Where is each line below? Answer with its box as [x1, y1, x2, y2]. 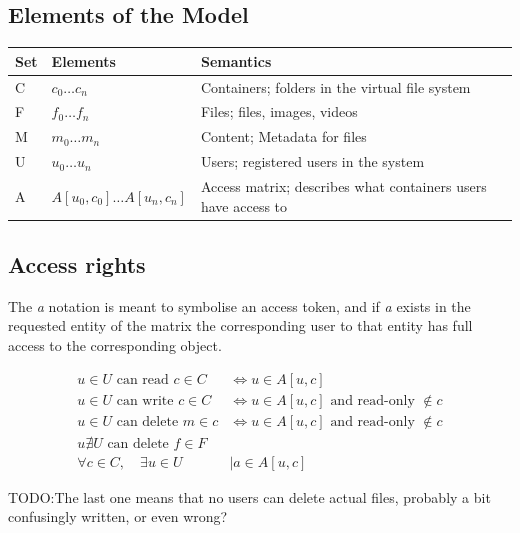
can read [116, 372, 169, 387]
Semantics [200, 50, 272, 71]
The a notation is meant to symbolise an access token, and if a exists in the [8, 295, 471, 316]
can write [116, 393, 174, 408]
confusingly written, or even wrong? [8, 506, 228, 527]
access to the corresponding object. [8, 335, 222, 355]
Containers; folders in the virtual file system [200, 76, 471, 97]
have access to [200, 195, 288, 216]
